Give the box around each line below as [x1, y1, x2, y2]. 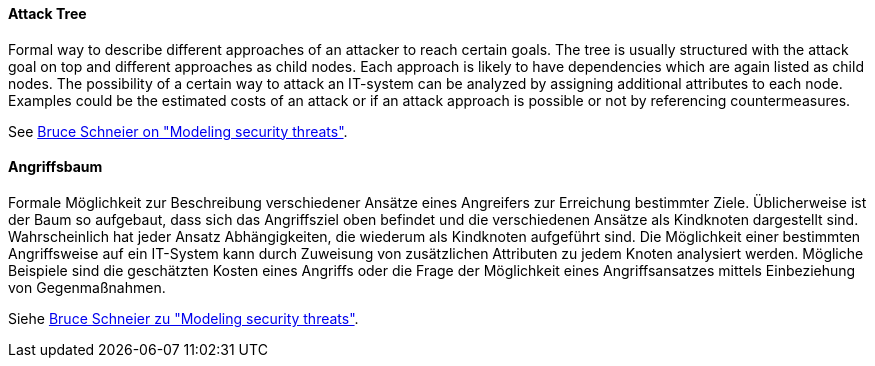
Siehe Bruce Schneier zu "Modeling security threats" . [8, 309, 359, 327]
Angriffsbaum [8, 158, 103, 176]
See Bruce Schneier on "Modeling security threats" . [8, 122, 348, 140]
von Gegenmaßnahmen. [8, 278, 166, 296]
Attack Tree [8, 5, 87, 22]
